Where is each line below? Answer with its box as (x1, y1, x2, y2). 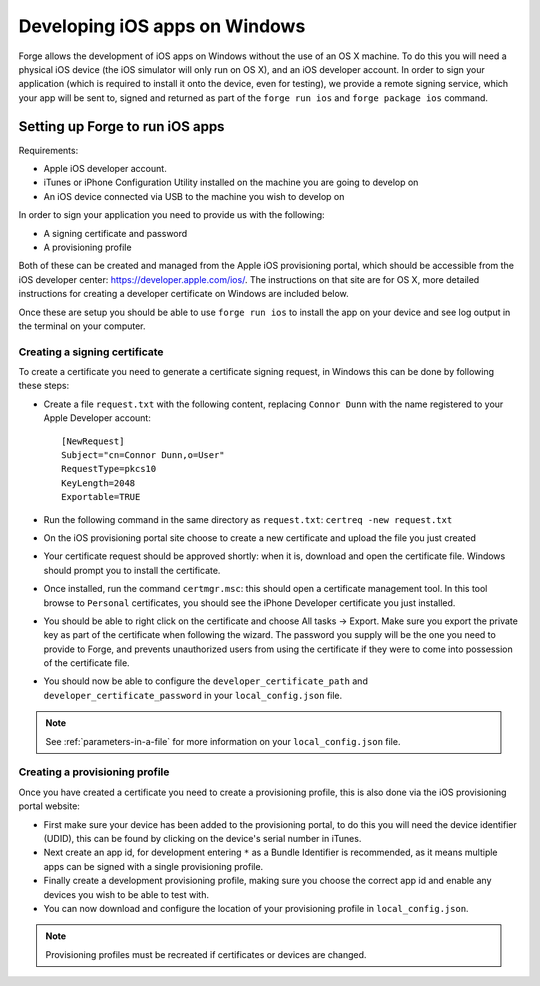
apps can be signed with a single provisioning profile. (43, 860, 264, 872)
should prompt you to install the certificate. (43, 564, 221, 576)
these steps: (18, 380, 70, 392)
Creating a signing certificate (18, 345, 164, 359)
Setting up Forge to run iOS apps (18, 118, 225, 135)
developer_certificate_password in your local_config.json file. (43, 689, 343, 701)
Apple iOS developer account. (43, 163, 167, 175)
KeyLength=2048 (61, 477, 136, 489)
